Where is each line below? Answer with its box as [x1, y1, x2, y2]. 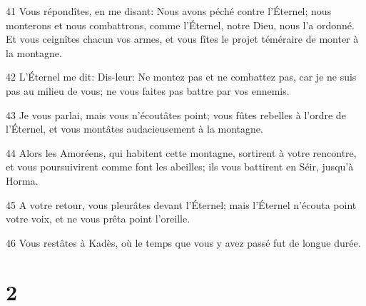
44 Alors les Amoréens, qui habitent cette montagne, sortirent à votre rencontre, [6, 145, 357, 160]
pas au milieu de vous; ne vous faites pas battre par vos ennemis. [6, 83, 290, 98]
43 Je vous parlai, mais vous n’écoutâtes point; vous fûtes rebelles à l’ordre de [6, 107, 346, 122]
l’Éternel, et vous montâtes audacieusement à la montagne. [6, 121, 263, 136]
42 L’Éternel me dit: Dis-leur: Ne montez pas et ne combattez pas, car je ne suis [6, 69, 357, 84]
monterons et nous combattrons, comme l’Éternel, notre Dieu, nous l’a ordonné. [6, 17, 355, 32]
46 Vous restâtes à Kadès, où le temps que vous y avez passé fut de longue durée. [6, 235, 361, 250]
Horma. [6, 173, 39, 188]
